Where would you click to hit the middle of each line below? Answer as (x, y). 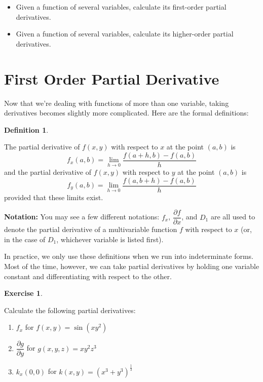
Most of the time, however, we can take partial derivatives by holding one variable (132, 266)
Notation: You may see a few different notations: (82, 217)
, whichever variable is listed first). (110, 239)
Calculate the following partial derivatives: (70, 310)
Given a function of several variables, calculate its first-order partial (121, 7)
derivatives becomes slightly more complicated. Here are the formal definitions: (126, 113)
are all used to (233, 217)
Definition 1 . (26, 129)
